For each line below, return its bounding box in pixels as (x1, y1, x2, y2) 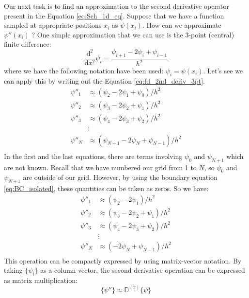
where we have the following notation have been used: (4, 66, 164, 76)
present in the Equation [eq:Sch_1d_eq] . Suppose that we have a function (4, 10, 224, 20)
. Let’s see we (203, 66, 243, 76)
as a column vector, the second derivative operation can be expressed (40, 265, 245, 275)
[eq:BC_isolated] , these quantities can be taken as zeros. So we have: (4, 183, 209, 193)
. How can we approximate (142, 20, 221, 30)
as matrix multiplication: (4, 275, 78, 285)
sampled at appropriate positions (4, 20, 102, 30)
